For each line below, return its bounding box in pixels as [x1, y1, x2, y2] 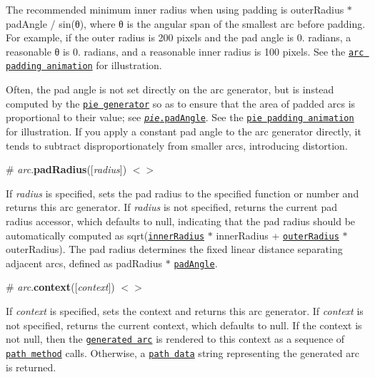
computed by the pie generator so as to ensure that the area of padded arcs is [6, 95, 356, 110]
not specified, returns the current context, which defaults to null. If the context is [6, 317, 362, 332]
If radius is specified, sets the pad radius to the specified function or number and [6, 185, 359, 200]
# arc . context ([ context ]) [6, 279, 115, 294]
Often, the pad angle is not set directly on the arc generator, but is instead [6, 82, 334, 97]
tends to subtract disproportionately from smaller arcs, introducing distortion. [6, 138, 348, 153]
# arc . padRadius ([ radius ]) [6, 162, 127, 177]
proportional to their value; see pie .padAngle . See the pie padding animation [6, 110, 354, 125]
